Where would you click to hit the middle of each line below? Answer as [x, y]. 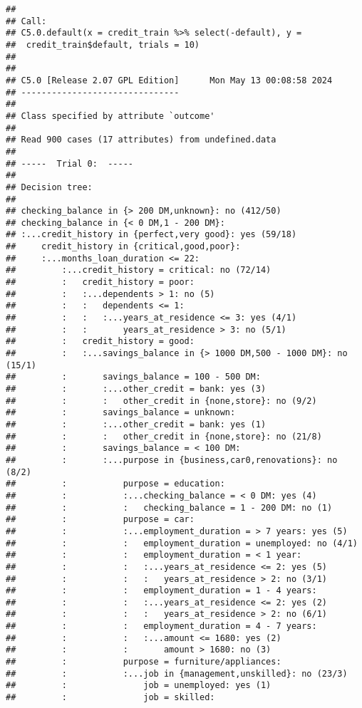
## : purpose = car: [100, 520]
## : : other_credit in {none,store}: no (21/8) [164, 436]
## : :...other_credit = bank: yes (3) [136, 389]
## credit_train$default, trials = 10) [103, 45]
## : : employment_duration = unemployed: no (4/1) [182, 543]
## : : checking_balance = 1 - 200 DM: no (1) [169, 507]
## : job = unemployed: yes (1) [139, 686]
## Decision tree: [49, 187]
